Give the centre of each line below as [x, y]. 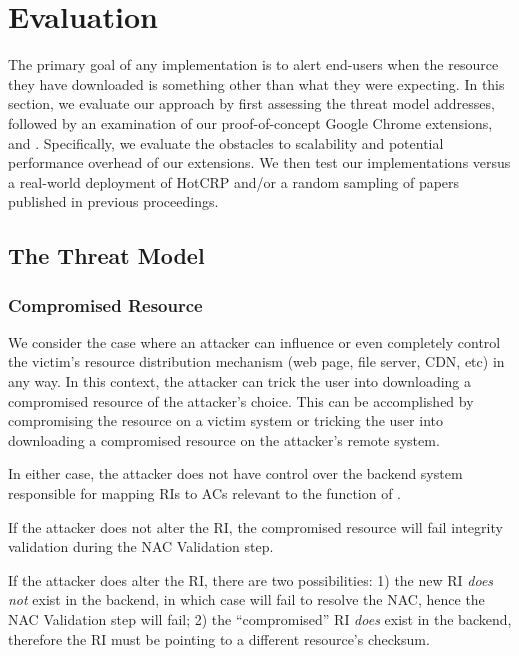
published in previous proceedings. [113, 201]
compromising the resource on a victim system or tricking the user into [225, 420]
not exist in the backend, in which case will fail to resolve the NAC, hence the [246, 599]
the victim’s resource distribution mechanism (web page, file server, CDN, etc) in [256, 361]
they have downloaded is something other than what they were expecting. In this [256, 83]
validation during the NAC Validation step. [141, 546]
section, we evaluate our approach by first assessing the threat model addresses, [251, 103]
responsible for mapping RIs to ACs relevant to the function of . [205, 493]
